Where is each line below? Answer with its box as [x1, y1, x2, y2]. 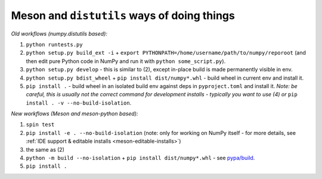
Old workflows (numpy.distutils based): [11, 30, 107, 37]
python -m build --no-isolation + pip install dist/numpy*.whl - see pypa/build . [26, 155, 255, 162]
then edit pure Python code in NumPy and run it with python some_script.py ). [26, 57, 226, 65]
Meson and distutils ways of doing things [11, 9, 235, 22]
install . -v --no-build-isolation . [26, 99, 132, 106]
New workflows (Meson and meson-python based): [11, 110, 138, 117]
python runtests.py [26, 41, 83, 48]
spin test [26, 121, 55, 128]
